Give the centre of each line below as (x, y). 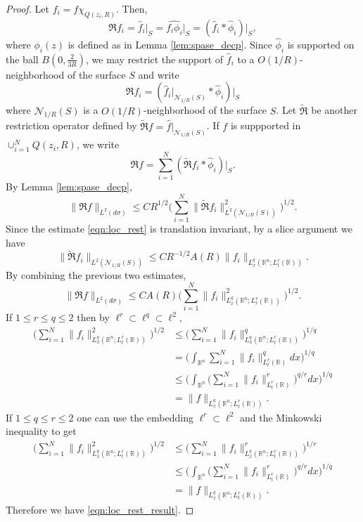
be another (334, 110)
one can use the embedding (135, 417)
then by (93, 317)
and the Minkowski (281, 417)
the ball (22, 59)
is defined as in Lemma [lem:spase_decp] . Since (170, 45)
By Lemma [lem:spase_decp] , (69, 187)
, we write (98, 144)
